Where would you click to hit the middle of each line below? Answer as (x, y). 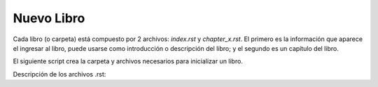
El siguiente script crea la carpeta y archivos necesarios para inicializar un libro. (128, 61)
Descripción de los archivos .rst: (59, 74)
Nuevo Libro (49, 18)
